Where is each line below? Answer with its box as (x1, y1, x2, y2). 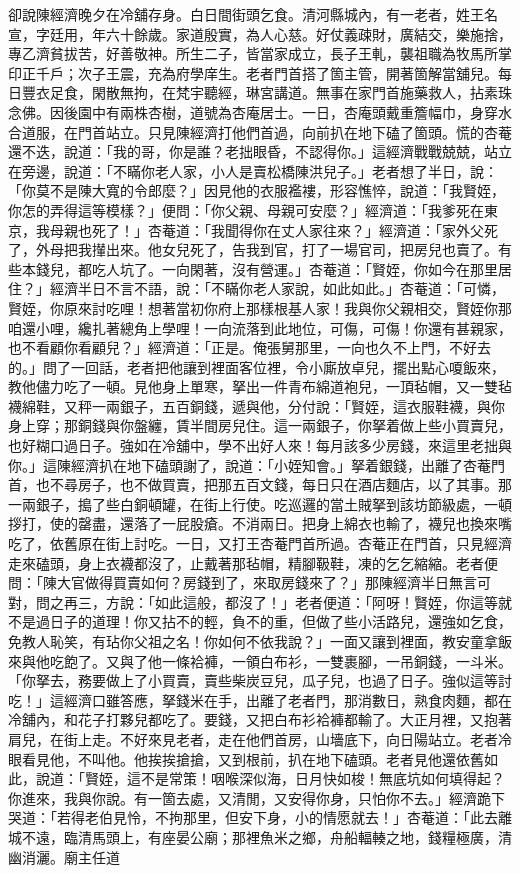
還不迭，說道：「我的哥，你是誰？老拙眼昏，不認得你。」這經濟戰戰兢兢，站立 (8, 141, 512, 162)
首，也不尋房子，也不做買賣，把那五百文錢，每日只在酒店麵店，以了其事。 (8, 474, 498, 495)
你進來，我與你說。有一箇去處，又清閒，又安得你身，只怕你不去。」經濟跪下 (8, 787, 505, 808)
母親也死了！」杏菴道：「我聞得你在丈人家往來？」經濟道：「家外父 (49, 219, 484, 240)
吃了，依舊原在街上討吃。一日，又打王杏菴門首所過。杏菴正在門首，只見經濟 (8, 533, 512, 554)
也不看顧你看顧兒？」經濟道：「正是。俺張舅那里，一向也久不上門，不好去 (8, 337, 491, 358)
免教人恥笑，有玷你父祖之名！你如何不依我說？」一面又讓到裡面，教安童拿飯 (8, 631, 512, 651)
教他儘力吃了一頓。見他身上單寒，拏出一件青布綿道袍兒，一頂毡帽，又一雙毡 (8, 376, 512, 397)
